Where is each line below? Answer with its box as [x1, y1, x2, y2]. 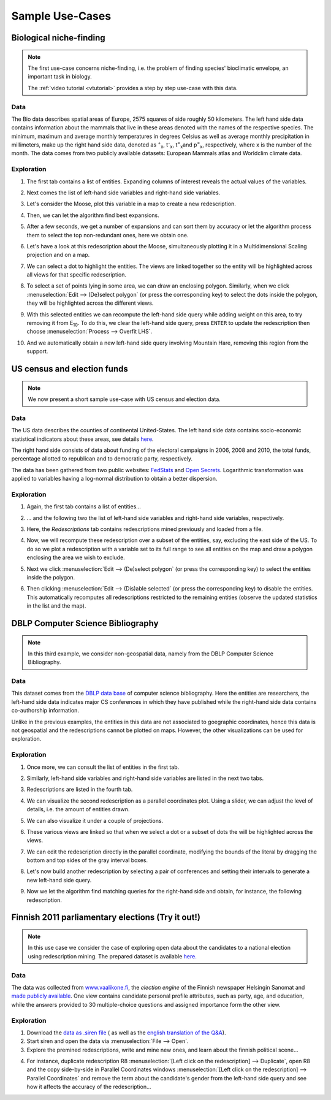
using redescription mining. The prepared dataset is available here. [28, 952, 197, 960]
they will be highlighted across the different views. [26, 299, 154, 307]
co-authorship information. [11, 707, 80, 714]
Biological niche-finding [11, 32, 105, 43]
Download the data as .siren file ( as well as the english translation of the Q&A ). [26, 1029, 226, 1036]
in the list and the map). [26, 602, 86, 609]
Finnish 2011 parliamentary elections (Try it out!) [11, 912, 200, 923]
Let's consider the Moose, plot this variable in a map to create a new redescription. [26, 200, 236, 208]
